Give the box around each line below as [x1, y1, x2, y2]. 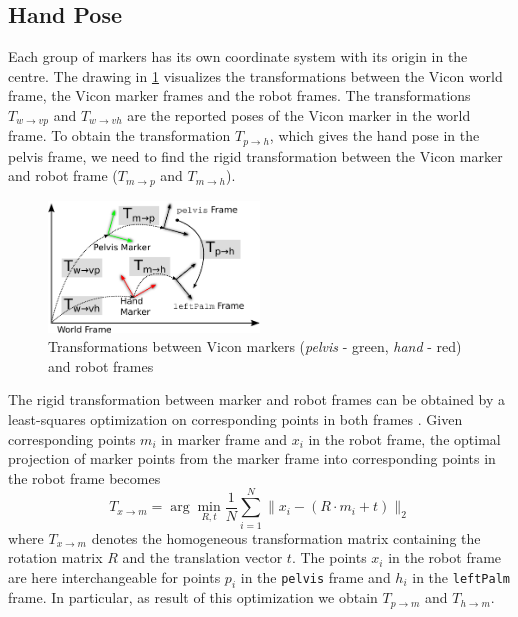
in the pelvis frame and [240, 566, 391, 587]
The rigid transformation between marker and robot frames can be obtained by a [8, 389, 506, 410]
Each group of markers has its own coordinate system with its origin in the [8, 46, 468, 67]
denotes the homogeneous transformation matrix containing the [91, 527, 481, 548]
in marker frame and [161, 428, 287, 449]
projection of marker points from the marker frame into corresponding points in [8, 448, 496, 469]
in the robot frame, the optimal [308, 428, 501, 449]
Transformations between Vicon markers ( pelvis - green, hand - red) [48, 336, 462, 357]
